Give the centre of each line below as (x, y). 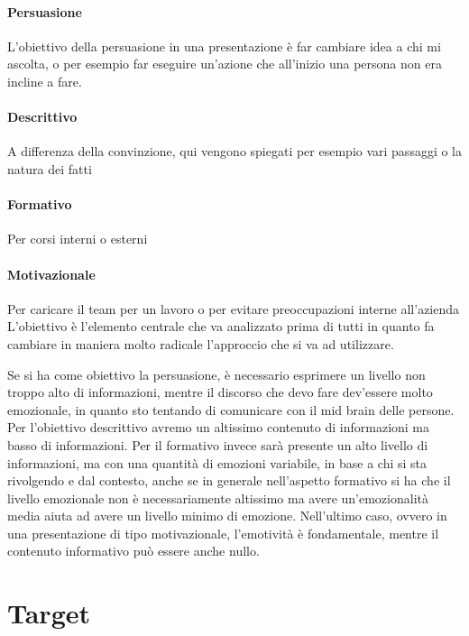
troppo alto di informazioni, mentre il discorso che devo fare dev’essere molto (220, 392)
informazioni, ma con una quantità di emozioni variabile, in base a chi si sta (217, 462)
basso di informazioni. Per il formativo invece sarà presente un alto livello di (218, 444)
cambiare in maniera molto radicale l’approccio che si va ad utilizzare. (201, 343)
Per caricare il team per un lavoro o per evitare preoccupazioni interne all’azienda (234, 308)
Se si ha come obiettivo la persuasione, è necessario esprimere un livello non (216, 374)
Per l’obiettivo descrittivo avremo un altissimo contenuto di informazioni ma (219, 427)
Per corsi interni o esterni (78, 239)
